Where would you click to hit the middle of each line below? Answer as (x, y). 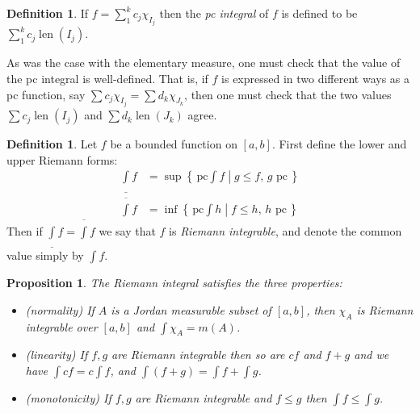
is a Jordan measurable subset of (191, 309)
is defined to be (319, 13)
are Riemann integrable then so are (198, 355)
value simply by (45, 255)
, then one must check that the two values (288, 94)
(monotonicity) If (68, 397)
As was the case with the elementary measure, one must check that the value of (204, 63)
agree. (202, 115)
